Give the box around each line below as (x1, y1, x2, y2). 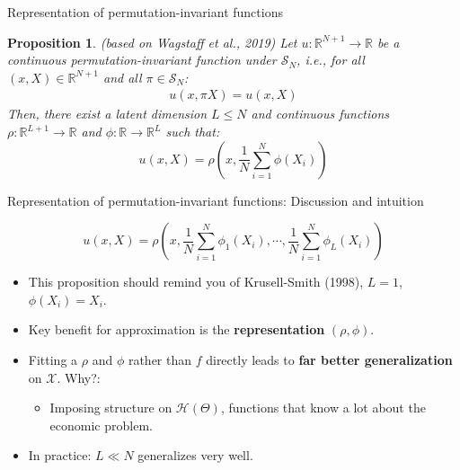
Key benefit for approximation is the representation (28, 320, 325, 339)
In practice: (28, 446, 92, 465)
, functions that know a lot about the (220, 398, 426, 417)
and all (102, 67, 142, 86)
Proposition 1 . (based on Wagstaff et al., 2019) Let (7, 32, 297, 51)
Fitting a (28, 350, 78, 368)
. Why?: (57, 368, 101, 386)
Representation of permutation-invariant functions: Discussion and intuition (7, 191, 424, 209)
